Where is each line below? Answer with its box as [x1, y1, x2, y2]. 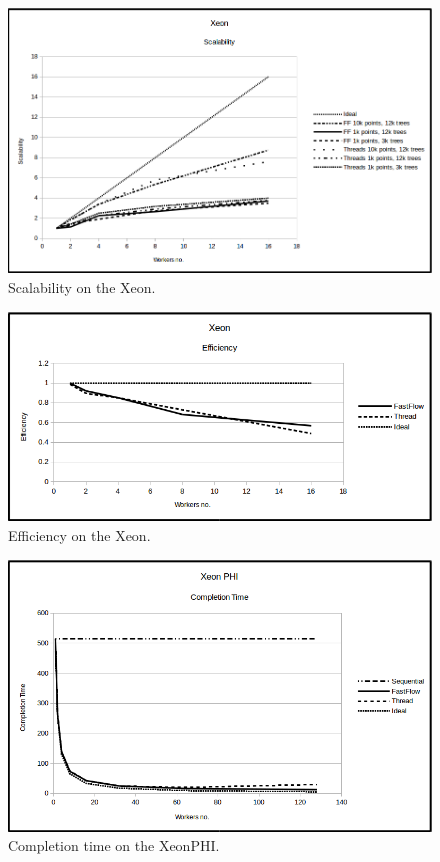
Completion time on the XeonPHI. [8, 835, 220, 856]
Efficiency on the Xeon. [8, 524, 151, 545]
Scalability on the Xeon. [8, 277, 156, 297]
